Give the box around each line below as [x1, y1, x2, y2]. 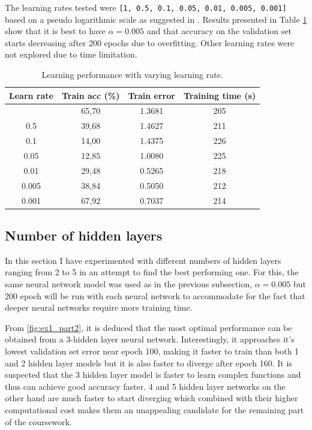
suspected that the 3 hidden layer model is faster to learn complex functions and [5, 368, 301, 381]
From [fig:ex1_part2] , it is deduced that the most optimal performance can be [5, 321, 292, 333]
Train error [128, 89, 175, 101]
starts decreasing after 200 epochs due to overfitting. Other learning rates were [5, 36, 295, 49]
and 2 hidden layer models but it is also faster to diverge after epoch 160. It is [5, 356, 292, 369]
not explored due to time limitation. [5, 48, 137, 61]
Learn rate [9, 89, 53, 101]
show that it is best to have [5, 25, 106, 37]
